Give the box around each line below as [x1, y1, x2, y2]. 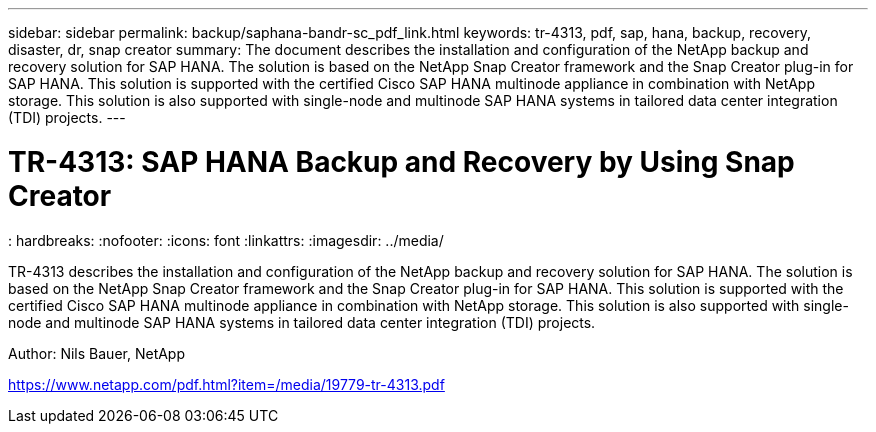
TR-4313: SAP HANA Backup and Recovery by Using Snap [8, 144, 795, 179]
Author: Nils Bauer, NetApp [8, 344, 186, 362]
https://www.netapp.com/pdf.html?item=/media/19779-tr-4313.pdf [8, 375, 445, 393]
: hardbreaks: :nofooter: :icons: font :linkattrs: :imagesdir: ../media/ [8, 231, 444, 249]
